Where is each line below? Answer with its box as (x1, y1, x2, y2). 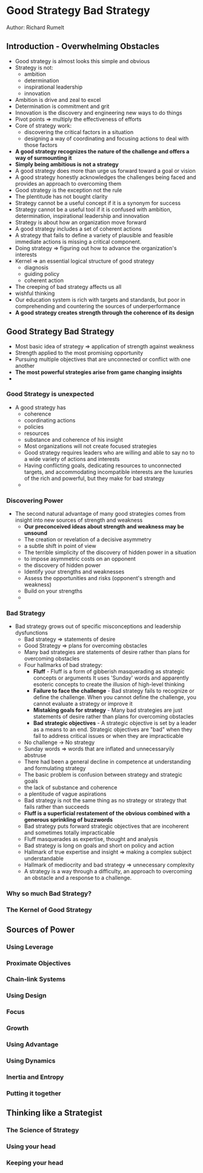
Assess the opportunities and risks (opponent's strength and (24, 575, 176, 582)
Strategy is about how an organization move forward (15, 218, 147, 226)
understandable (24, 855, 64, 862)
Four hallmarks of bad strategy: (24, 661, 103, 669)
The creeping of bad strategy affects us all (15, 283, 122, 290)
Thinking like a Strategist (6, 1108, 103, 1118)
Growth (6, 1024, 29, 1032)
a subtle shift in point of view (24, 543, 96, 550)
